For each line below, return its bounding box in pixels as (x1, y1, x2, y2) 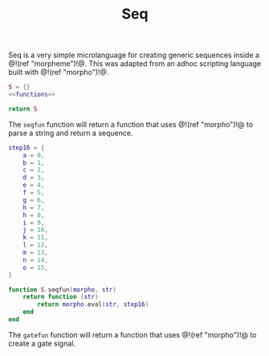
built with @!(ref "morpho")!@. (8, 68, 109, 77)
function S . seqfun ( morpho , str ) (8, 285, 116, 294)
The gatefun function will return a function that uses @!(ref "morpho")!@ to (8, 329, 257, 339)
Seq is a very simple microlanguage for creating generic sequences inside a (8, 50, 259, 60)
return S (8, 105, 38, 113)
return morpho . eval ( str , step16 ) (37, 300, 149, 308)
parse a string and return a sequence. (8, 128, 133, 138)
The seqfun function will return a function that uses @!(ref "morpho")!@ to (8, 119, 254, 129)
